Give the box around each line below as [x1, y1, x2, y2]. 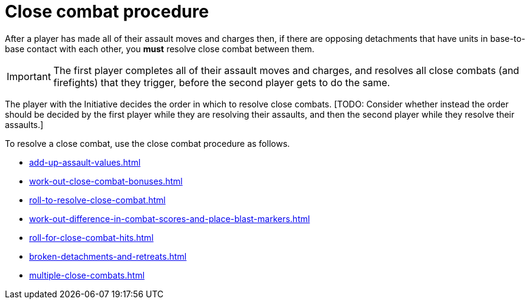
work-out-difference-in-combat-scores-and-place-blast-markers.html [29, 213, 310, 224]
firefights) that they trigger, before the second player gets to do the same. [53, 76, 390, 89]
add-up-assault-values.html [29, 157, 141, 167]
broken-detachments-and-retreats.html [29, 251, 187, 262]
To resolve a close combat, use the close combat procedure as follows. [5, 138, 290, 149]
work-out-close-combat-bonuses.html [29, 175, 183, 186]
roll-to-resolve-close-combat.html [29, 194, 166, 205]
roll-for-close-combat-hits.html [29, 232, 154, 243]
